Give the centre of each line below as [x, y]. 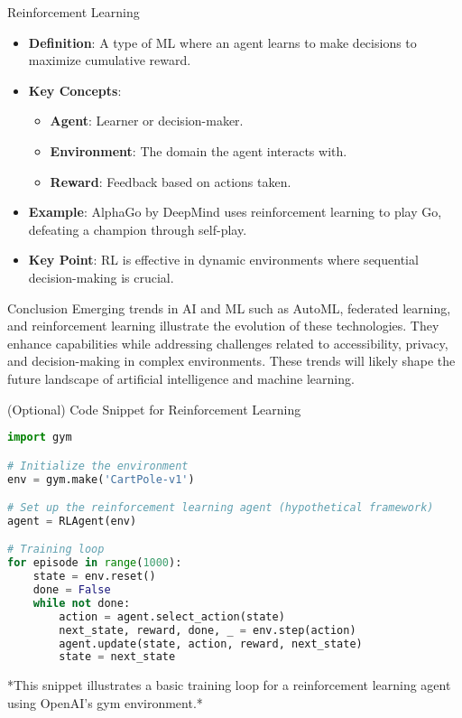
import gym [40, 438]
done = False [72, 590]
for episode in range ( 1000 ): [95, 563]
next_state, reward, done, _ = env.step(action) [208, 630]
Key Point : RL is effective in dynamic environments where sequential [223, 260]
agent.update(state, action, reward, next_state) [211, 643]
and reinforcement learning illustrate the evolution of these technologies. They [223, 326]
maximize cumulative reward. [110, 60]
